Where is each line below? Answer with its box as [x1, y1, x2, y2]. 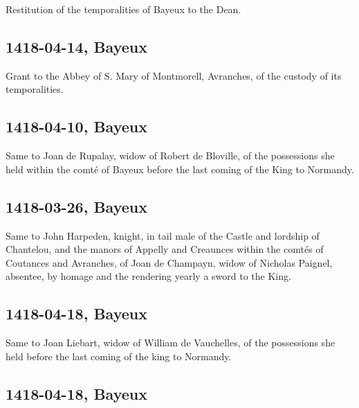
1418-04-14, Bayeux [6, 35, 147, 57]
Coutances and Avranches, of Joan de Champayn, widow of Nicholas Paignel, [6, 255, 333, 269]
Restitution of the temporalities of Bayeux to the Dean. [6, 2, 241, 16]
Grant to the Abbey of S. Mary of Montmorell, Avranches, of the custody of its [6, 68, 342, 82]
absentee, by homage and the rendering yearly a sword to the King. [6, 269, 291, 283]
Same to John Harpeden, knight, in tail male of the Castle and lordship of [6, 228, 320, 242]
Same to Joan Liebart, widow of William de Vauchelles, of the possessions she [6, 335, 335, 350]
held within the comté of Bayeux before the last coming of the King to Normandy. [6, 161, 354, 176]
